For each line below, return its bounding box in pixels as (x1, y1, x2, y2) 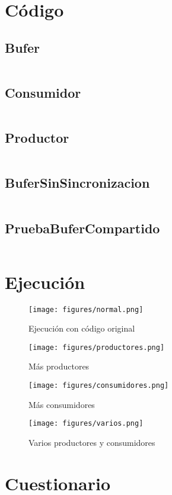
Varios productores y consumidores (28, 436, 155, 448)
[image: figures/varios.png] (28, 419, 144, 428)
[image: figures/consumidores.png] (28, 381, 169, 390)
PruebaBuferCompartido (5, 218, 160, 237)
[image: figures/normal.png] (28, 305, 144, 314)
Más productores (28, 360, 90, 372)
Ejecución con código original (28, 322, 135, 335)
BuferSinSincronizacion (5, 173, 150, 192)
